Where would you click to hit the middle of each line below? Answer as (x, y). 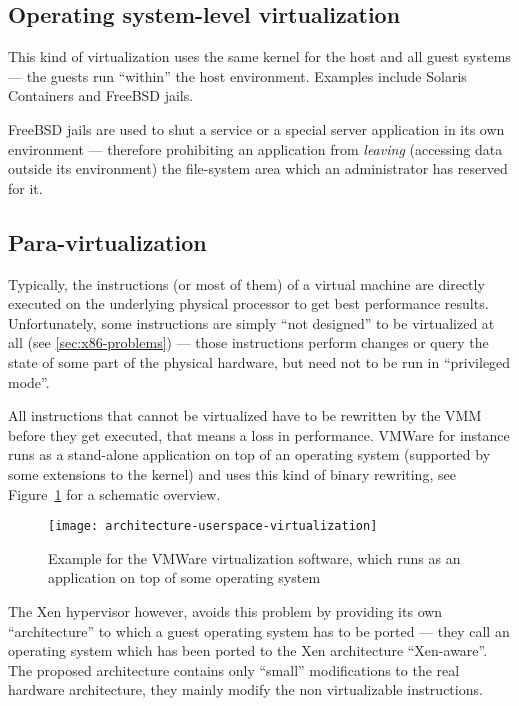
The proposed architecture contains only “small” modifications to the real (234, 669)
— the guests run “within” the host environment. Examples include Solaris (237, 75)
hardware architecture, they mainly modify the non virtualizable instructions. (245, 689)
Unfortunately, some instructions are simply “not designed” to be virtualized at (251, 322)
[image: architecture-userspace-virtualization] (213, 526)
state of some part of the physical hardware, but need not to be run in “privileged (259, 361)
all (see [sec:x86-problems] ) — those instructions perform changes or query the (248, 342)
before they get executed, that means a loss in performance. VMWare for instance (259, 434)
